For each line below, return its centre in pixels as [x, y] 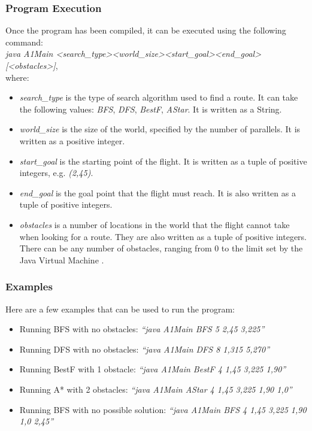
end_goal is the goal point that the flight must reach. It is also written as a [157, 192]
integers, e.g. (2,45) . [56, 173]
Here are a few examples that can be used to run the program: [120, 309]
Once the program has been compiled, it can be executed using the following [146, 30]
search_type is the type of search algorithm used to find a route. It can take [159, 97]
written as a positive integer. [72, 140]
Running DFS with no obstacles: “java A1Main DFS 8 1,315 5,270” [144, 349]
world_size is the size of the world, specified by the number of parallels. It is [160, 129]
